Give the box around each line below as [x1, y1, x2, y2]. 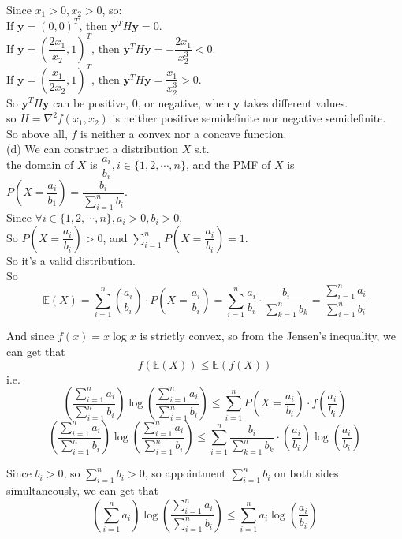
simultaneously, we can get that [6, 481, 159, 498]
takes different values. [244, 94, 348, 110]
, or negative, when [137, 94, 230, 110]
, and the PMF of [185, 156, 271, 173]
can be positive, [53, 94, 129, 110]
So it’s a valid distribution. [6, 252, 136, 268]
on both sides [274, 465, 339, 481]
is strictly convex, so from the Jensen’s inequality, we [140, 328, 396, 344]
